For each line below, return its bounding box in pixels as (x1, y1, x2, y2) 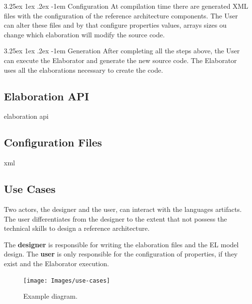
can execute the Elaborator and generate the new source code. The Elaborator (4, 55, 237, 65)
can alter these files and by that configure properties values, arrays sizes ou (4, 20, 227, 30)
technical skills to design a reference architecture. (4, 223, 150, 233)
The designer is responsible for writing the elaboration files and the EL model (4, 239, 239, 249)
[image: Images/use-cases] (23, 277, 110, 284)
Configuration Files (4, 135, 102, 150)
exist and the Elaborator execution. (4, 258, 109, 268)
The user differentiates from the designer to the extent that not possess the (4, 213, 227, 224)
